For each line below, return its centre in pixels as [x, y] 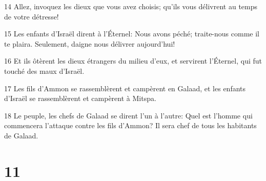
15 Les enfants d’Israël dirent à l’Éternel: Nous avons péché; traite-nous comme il [132, 34]
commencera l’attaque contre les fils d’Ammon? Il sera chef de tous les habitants [130, 125]
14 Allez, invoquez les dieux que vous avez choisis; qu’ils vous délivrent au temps [131, 6]
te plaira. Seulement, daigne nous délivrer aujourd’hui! [90, 43]
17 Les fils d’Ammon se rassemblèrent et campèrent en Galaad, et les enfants [125, 88]
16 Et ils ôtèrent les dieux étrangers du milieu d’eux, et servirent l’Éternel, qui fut [133, 61]
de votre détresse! [32, 16]
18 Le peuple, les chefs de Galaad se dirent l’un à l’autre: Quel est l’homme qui [128, 115]
